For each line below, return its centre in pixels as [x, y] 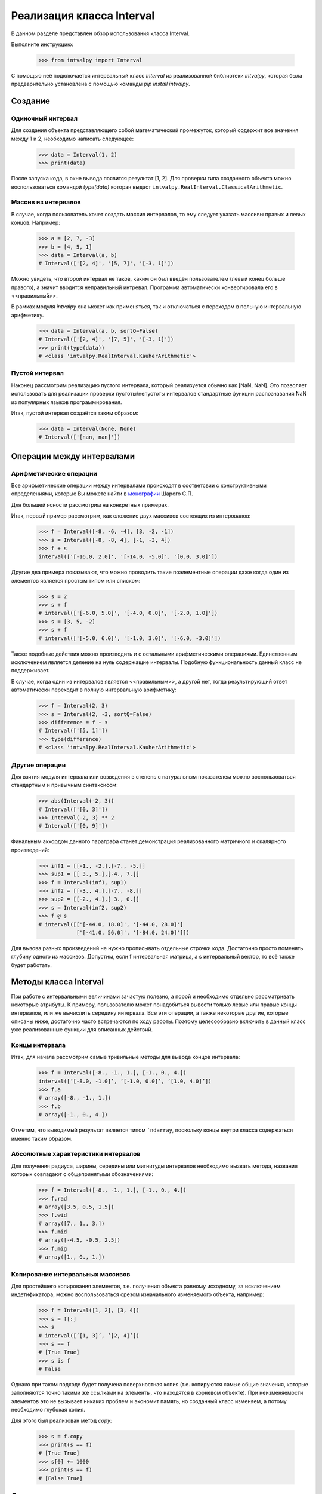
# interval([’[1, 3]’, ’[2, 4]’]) [89, 1335]
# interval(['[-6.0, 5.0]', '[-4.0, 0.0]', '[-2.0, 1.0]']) [128, 613]
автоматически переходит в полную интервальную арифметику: [94, 690]
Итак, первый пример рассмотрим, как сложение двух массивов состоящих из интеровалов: [131, 516]
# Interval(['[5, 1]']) [73, 731]
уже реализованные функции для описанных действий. [82, 1030]
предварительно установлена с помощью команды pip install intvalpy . [100, 84]
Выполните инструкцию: [42, 44]
